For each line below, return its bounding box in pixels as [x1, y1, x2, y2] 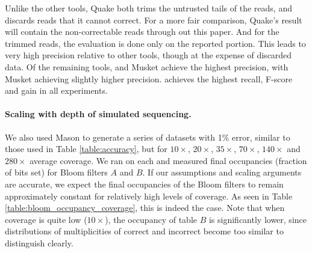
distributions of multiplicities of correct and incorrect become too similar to [5, 225, 284, 237]
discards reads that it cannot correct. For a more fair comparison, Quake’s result [5, 13, 302, 26]
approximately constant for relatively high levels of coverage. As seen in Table [5, 189, 293, 202]
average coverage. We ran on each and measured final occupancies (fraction [30, 154, 307, 166]
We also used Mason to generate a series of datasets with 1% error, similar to [5, 130, 290, 143]
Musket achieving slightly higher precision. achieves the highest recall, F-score [5, 72, 293, 85]
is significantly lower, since [208, 213, 307, 225]
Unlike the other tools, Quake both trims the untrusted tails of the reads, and [5, 2, 292, 14]
